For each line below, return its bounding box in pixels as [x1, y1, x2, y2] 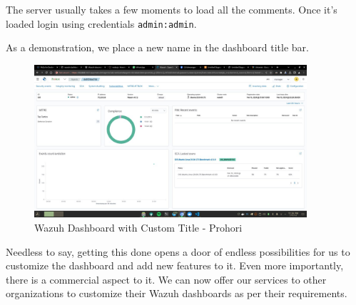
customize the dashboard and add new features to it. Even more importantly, [6, 258, 344, 273]
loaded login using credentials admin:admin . [6, 16, 197, 31]
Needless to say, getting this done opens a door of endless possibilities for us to [6, 244, 350, 259]
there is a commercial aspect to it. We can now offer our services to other [6, 272, 327, 286]
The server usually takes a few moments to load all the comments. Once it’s [6, 2, 337, 16]
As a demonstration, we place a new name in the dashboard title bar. [6, 40, 309, 55]
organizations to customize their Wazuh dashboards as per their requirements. [6, 286, 347, 301]
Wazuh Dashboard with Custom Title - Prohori [34, 220, 243, 235]
